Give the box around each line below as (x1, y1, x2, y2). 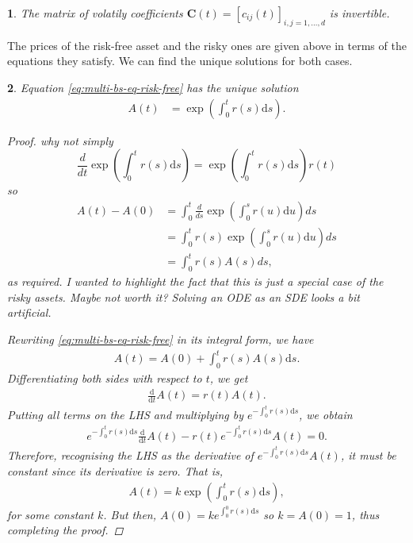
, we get (209, 369, 248, 386)
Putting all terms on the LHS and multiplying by (7, 406, 243, 422)
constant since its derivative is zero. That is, (7, 462, 223, 479)
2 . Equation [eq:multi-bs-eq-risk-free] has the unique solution (7, 79, 299, 95)
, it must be (340, 447, 396, 464)
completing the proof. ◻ (7, 522, 124, 538)
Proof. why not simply (7, 132, 113, 148)
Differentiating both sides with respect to (7, 369, 202, 386)
